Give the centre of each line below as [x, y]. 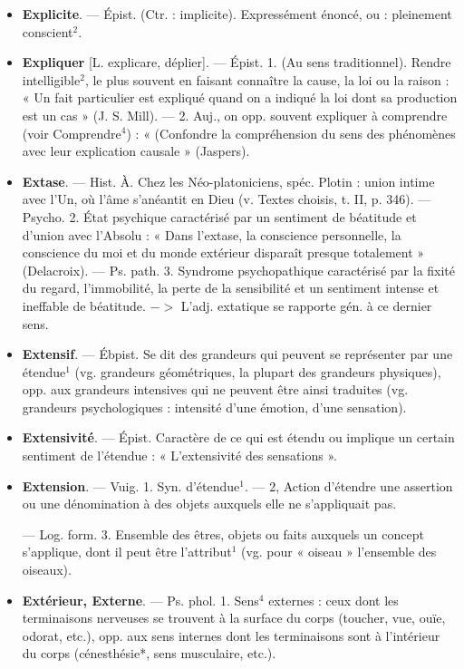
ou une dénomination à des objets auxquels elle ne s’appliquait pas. [209, 504]
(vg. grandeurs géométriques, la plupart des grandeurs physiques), [258, 371]
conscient [48, 31]
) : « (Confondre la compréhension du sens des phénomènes [291, 133]
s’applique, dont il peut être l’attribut [127, 552]
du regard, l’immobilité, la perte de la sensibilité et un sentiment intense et [231, 288]
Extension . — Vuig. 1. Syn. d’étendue [131, 485]
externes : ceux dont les [333, 600]
